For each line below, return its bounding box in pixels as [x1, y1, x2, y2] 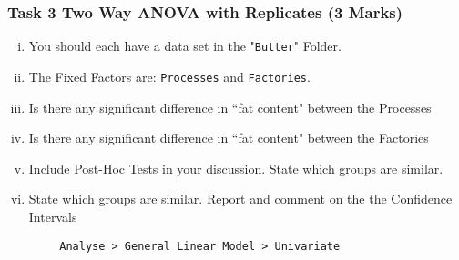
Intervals [28, 206, 77, 225]
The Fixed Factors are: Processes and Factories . [28, 66, 311, 85]
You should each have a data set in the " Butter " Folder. [28, 36, 342, 55]
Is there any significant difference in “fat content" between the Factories [28, 128, 429, 147]
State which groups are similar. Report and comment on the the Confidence [28, 189, 453, 208]
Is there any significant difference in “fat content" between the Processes [28, 97, 432, 116]
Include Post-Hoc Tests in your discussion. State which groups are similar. [28, 158, 444, 177]
